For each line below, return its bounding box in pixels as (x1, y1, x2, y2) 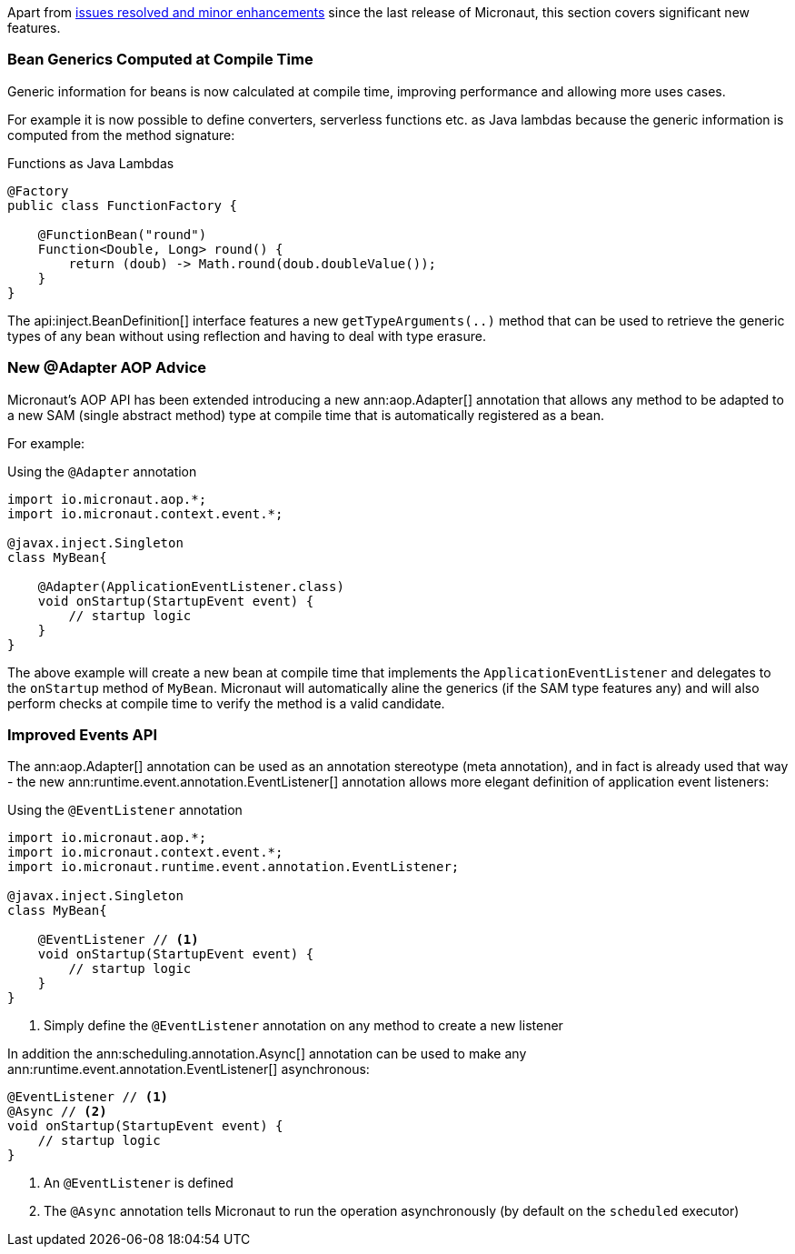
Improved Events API (7, 725, 157, 744)
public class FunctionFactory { (7, 197, 237, 213)
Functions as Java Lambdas (7, 155, 174, 171)
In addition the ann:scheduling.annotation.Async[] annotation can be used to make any (7, 1046, 527, 1062)
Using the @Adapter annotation (7, 463, 197, 479)
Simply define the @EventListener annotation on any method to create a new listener (44, 1018, 563, 1034)
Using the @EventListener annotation (7, 802, 243, 818)
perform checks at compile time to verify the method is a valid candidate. (7, 695, 445, 711)
